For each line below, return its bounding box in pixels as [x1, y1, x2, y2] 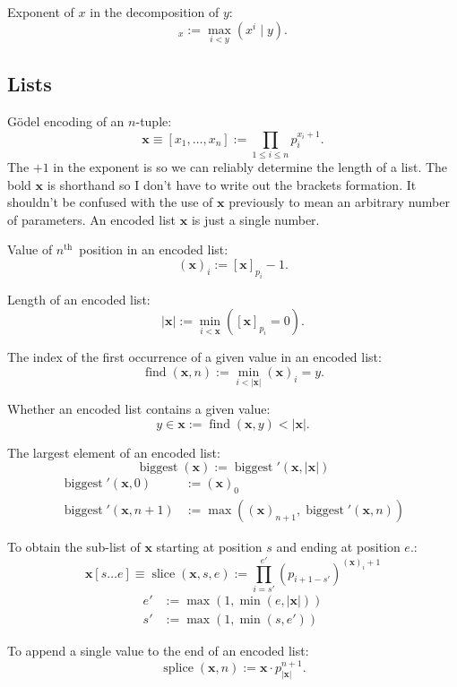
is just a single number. [191, 210, 320, 228]
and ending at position [276, 537, 401, 556]
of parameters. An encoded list [7, 210, 177, 228]
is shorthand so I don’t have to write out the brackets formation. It [47, 175, 417, 193]
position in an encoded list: [79, 240, 228, 259]
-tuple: [135, 112, 172, 131]
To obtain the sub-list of [7, 537, 141, 556]
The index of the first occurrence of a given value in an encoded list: [7, 348, 382, 366]
